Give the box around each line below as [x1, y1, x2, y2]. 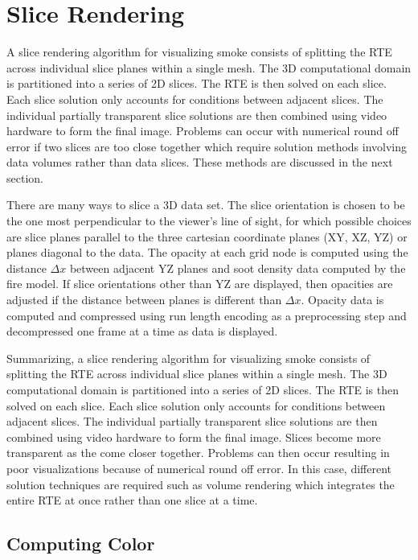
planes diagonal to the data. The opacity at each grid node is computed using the [6, 244, 408, 261]
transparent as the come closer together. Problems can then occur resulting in [6, 444, 390, 461]
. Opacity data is [301, 291, 384, 308]
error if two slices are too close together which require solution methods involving [6, 138, 408, 154]
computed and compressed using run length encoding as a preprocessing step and [6, 307, 407, 323]
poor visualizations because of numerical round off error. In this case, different [6, 459, 391, 476]
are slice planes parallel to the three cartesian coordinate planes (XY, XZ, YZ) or [6, 228, 408, 245]
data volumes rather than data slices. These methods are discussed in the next [6, 154, 393, 171]
